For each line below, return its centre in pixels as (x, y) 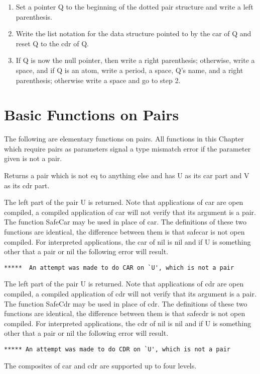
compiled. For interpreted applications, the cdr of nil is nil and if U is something (128, 323)
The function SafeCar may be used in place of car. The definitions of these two (125, 222)
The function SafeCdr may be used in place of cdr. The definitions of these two (126, 303)
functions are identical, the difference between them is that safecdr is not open (125, 313)
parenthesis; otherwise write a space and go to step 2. (98, 80)
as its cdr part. (27, 185)
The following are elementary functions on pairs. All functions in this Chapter (124, 139)
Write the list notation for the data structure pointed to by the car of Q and (134, 33)
